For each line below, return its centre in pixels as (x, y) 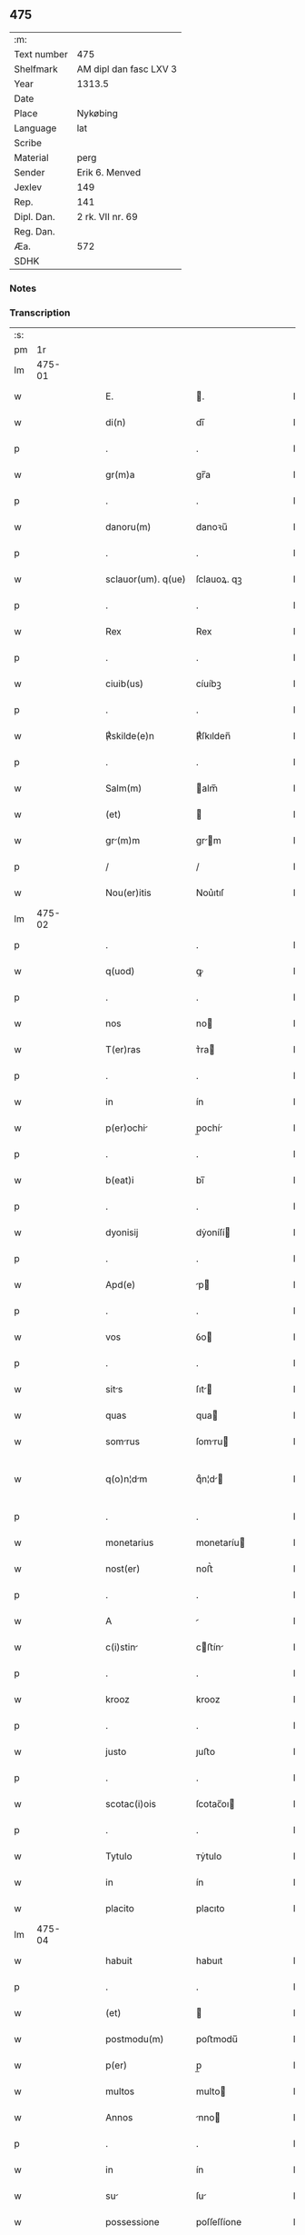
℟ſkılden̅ (213, 736)
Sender (30, 172)
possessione (133, 2222)
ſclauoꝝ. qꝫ (219, 579)
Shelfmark (36, 69)
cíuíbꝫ (209, 683)
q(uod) (120, 972)
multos (120, 2091)
